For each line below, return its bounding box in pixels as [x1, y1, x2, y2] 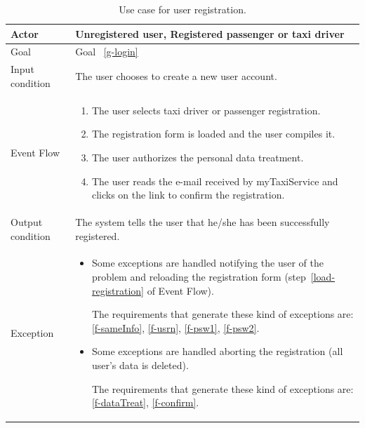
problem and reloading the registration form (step [91, 269, 306, 283]
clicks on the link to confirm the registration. [91, 187, 285, 202]
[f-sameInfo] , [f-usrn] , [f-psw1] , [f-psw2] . [91, 320, 260, 335]
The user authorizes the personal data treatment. [91, 149, 304, 164]
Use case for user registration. [119, 2, 246, 16]
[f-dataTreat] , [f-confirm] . [91, 395, 199, 410]
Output [11, 214, 43, 229]
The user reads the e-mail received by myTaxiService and [91, 173, 338, 188]
